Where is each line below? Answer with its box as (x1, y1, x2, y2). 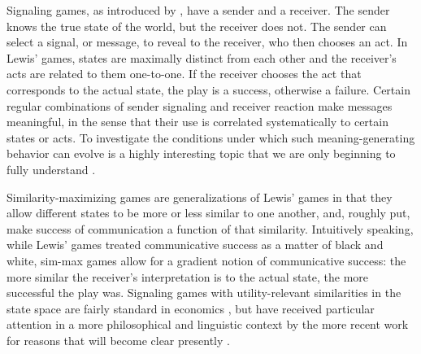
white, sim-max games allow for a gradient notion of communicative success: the (7, 251, 406, 269)
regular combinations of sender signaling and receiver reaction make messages (7, 97, 393, 114)
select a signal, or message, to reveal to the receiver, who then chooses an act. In (7, 33, 408, 50)
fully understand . (7, 160, 96, 177)
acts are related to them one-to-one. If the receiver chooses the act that (7, 65, 362, 82)
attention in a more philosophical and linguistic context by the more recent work (7, 316, 409, 333)
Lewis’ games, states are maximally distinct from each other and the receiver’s (7, 49, 397, 66)
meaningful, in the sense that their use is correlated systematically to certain (7, 113, 388, 130)
